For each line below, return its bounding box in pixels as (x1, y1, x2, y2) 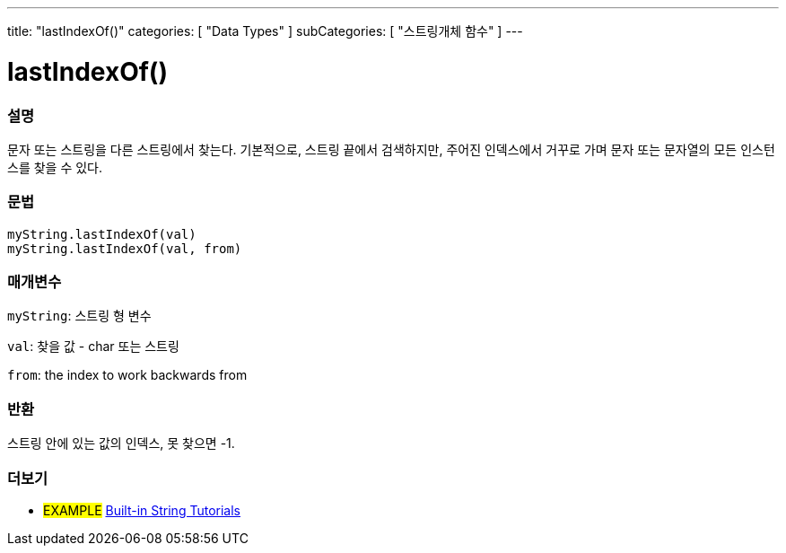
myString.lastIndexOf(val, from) (7, 241, 242, 256)
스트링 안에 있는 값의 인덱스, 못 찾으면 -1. (7, 435, 235, 452)
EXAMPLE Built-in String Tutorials (43, 502, 240, 518)
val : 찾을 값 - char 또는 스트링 (7, 338, 179, 355)
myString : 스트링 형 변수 (7, 308, 152, 324)
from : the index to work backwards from (7, 367, 248, 383)
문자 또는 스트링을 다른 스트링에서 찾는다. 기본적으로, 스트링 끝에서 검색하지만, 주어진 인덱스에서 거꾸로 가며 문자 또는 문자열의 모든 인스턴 (7, 141, 775, 157)
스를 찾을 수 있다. (7, 159, 103, 175)
